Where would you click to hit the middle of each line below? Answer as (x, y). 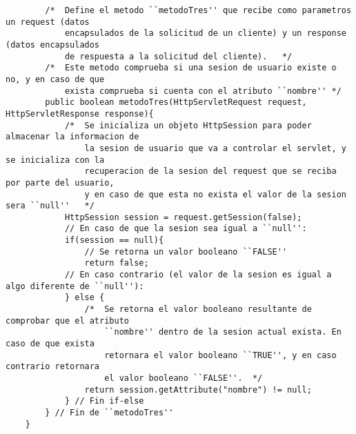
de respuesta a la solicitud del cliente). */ (178, 56)
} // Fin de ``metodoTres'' (109, 412)
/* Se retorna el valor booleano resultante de (198, 309)
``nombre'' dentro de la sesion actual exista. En (223, 332)
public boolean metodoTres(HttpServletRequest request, (176, 102)
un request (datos (48, 22)
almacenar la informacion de (72, 137)
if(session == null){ (114, 240)
